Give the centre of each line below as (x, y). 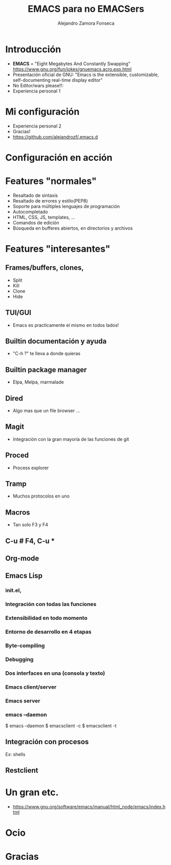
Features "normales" (51, 181)
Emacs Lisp (24, 576)
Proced (17, 455)
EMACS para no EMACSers (86, 9)
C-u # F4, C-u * (30, 541)
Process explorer (31, 468)
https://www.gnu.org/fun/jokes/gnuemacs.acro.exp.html (72, 69)
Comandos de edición (36, 223)
